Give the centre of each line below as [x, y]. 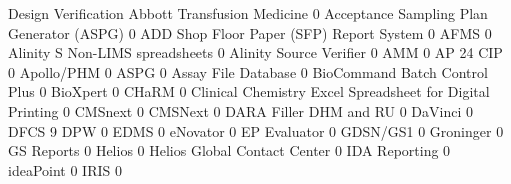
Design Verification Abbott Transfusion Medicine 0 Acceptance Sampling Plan [248, 13]
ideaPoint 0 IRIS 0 [65, 169]
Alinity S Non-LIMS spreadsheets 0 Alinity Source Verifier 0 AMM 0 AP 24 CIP [255, 52]
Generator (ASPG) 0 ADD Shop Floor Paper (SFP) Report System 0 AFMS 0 [250, 32]
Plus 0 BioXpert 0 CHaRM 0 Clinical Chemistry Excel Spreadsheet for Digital [249, 91]
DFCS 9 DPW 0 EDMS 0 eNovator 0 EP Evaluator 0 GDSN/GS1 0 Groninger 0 [256, 130]
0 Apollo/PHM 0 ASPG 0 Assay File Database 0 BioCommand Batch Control [248, 71]
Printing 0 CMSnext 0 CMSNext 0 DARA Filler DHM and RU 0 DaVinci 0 [241, 110]
